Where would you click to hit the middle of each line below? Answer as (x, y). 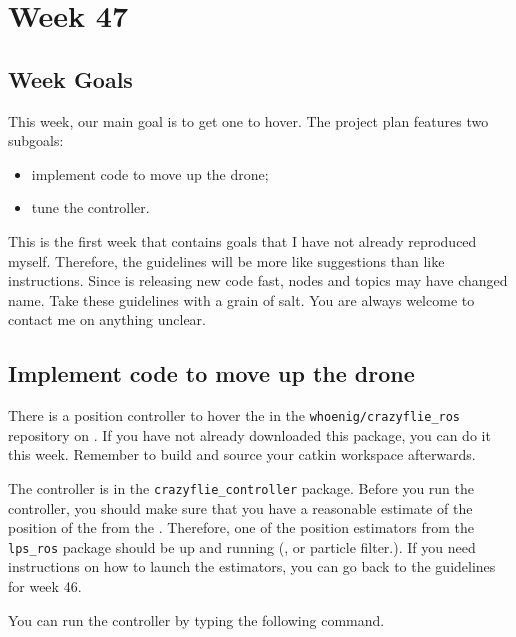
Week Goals (70, 78)
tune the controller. (90, 207)
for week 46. (45, 586)
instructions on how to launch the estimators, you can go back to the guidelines (252, 566)
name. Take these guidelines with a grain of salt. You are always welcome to (241, 299)
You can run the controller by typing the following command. (196, 619)
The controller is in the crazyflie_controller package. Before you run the (241, 487)
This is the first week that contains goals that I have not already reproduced (242, 240)
